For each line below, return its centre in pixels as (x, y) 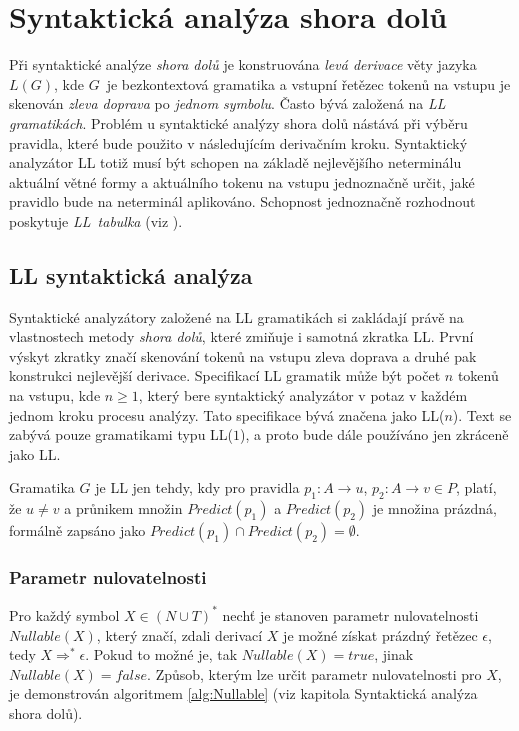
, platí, (476, 487)
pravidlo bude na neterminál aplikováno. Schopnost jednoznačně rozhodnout (242, 201)
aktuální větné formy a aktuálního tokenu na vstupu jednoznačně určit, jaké (242, 181)
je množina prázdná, (434, 508)
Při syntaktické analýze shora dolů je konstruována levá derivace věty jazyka (243, 64)
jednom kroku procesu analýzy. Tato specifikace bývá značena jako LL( (227, 414)
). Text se (482, 414)
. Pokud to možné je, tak (161, 654)
